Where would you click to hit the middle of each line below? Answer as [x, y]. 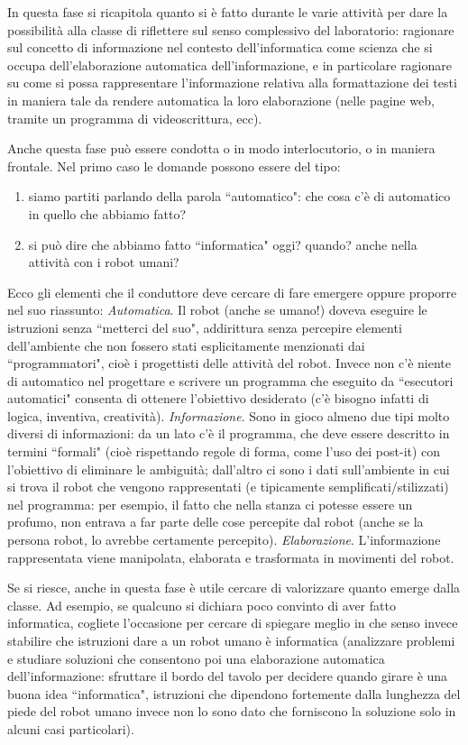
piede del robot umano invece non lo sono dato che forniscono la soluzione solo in [232, 711]
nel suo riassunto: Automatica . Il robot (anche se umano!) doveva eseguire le [217, 310]
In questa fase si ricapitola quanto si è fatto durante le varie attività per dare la [228, 12]
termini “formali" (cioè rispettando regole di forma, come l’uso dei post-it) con [224, 451]
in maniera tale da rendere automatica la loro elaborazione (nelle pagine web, [221, 100]
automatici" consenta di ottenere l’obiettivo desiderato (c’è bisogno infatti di [218, 398]
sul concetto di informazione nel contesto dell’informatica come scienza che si [220, 47]
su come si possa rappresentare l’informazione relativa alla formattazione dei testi [232, 83]
